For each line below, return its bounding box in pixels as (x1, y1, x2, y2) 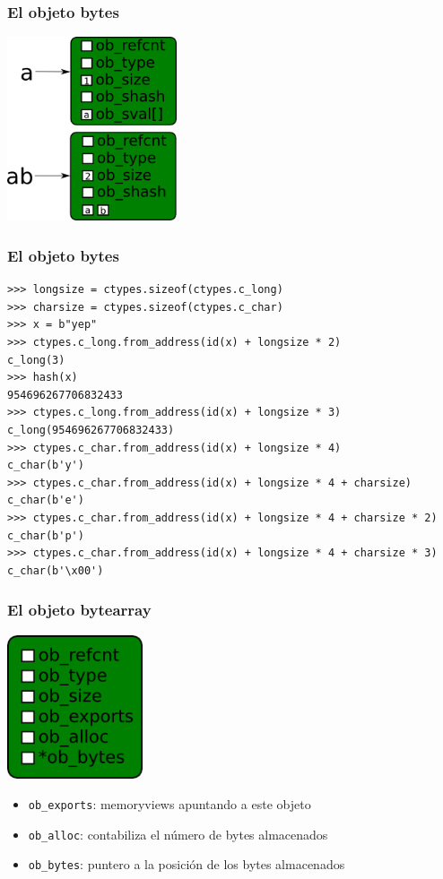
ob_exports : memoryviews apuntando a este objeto (28, 794, 311, 813)
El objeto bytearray (7, 599, 152, 621)
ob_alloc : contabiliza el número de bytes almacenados (28, 824, 328, 843)
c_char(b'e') (7, 494, 84, 507)
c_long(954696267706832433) (7, 424, 175, 437)
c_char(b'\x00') (7, 564, 104, 577)
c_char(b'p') (7, 529, 84, 542)
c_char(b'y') (7, 459, 84, 472)
